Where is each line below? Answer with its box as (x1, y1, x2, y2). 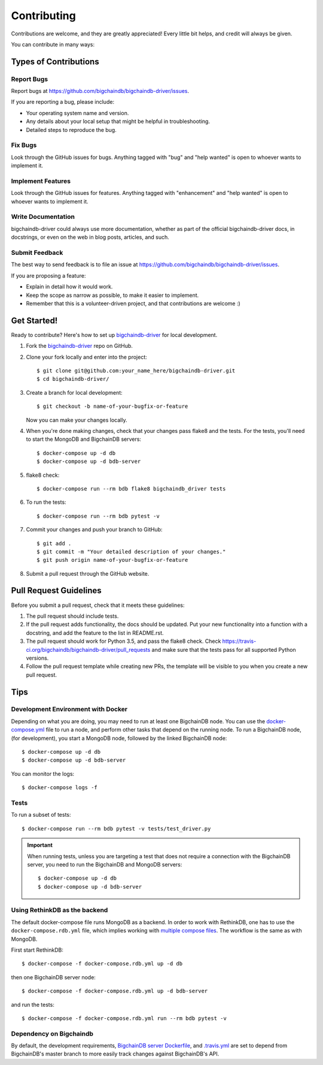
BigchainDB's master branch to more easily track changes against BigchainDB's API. (11, 1050, 220, 1058)
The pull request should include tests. (26, 612, 119, 619)
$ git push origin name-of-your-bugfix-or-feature (36, 556, 188, 564)
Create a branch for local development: (26, 389, 123, 396)
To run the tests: (26, 498, 66, 506)
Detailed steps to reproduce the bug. (26, 126, 117, 133)
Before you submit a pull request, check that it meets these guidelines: (11, 601, 185, 609)
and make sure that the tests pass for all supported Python (151, 646, 296, 653)
